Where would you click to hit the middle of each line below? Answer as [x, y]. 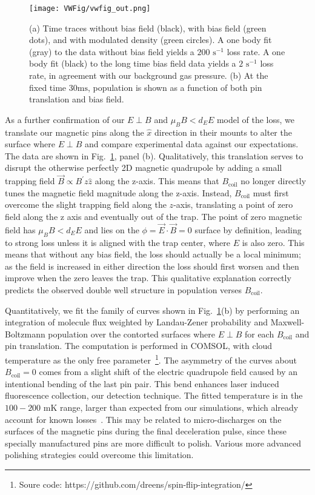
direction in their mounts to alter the [223, 132]
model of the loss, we [255, 119]
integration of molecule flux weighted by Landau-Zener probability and [136, 322]
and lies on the [112, 229]
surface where [30, 144]
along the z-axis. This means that [157, 181]
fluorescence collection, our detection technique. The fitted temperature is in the [154, 395]
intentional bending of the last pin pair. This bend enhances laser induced [142, 383]
